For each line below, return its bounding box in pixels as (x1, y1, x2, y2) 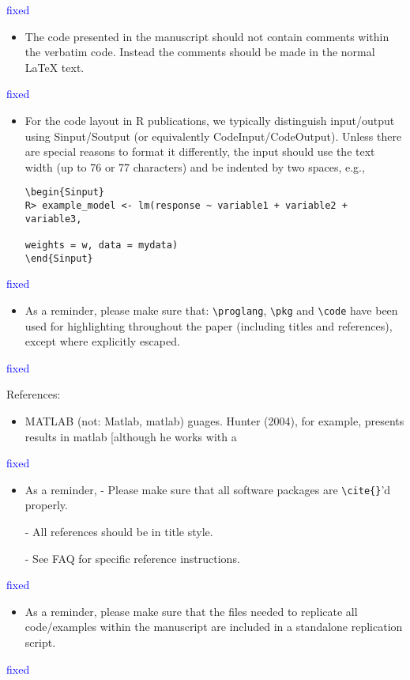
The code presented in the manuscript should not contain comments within (24, 28, 389, 44)
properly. (24, 497, 68, 513)
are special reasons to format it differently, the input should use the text (24, 143, 375, 160)
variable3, (24, 213, 82, 225)
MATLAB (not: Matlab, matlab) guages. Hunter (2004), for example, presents (24, 412, 404, 429)
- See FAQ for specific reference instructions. (24, 550, 240, 566)
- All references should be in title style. (24, 523, 213, 539)
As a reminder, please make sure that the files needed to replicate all (24, 603, 358, 619)
